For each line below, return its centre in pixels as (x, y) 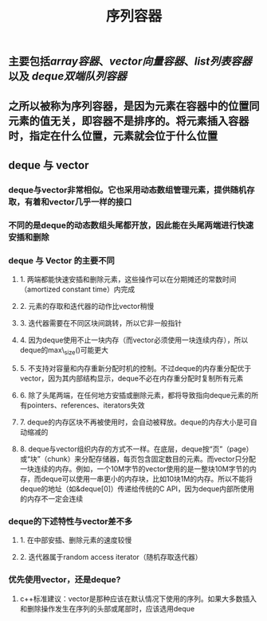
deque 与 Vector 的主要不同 (62, 260)
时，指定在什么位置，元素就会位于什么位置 (113, 136)
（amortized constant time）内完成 (77, 289)
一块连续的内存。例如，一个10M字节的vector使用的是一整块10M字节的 (135, 469)
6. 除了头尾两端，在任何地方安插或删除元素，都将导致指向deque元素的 (135, 395)
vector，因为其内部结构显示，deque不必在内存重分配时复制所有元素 (132, 378)
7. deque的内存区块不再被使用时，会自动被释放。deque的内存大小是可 (135, 422)
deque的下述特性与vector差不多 (71, 521)
